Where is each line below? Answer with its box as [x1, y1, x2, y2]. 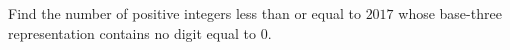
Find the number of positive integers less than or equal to [8, 3, 361, 23]
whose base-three [398, 3, 502, 23]
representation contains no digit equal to [8, 22, 256, 43]
